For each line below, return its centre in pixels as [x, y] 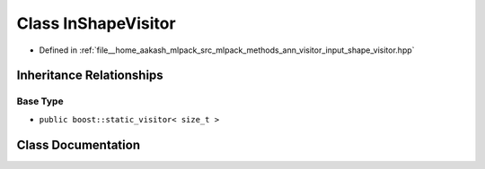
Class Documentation [79, 144]
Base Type [40, 101]
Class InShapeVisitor [96, 23]
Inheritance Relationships [90, 76]
